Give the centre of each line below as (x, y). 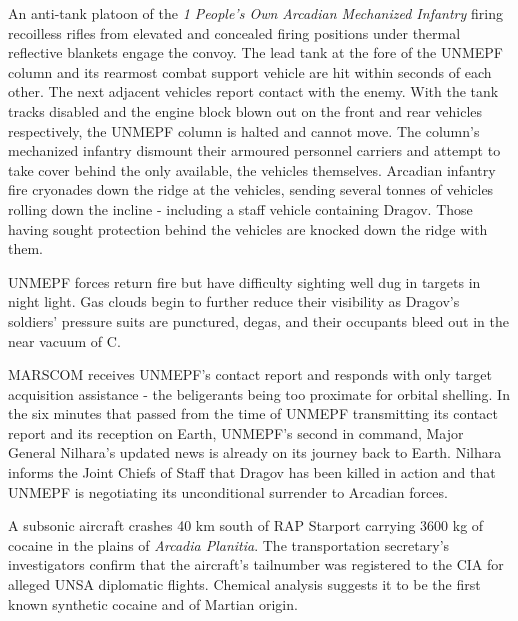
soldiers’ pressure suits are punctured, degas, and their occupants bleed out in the (258, 320)
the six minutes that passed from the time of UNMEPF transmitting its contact (253, 413)
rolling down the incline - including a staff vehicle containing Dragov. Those (240, 208)
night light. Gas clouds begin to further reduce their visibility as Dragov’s (234, 301)
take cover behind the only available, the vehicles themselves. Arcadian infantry (252, 169)
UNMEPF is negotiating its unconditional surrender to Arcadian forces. (228, 491)
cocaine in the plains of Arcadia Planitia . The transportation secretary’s (229, 544)
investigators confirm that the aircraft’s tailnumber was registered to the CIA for (256, 564)
